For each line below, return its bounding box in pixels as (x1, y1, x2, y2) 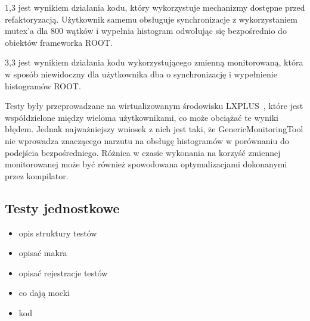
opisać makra (18, 247, 67, 259)
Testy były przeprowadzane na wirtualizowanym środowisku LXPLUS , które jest (5, 99, 303, 112)
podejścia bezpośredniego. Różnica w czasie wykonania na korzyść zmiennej (5, 146, 281, 158)
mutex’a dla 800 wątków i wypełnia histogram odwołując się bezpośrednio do (5, 24, 287, 37)
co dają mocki (18, 286, 70, 299)
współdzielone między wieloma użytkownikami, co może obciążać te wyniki (5, 111, 278, 123)
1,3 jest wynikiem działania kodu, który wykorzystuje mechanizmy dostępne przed (5, 1, 305, 13)
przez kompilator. (5, 169, 69, 182)
